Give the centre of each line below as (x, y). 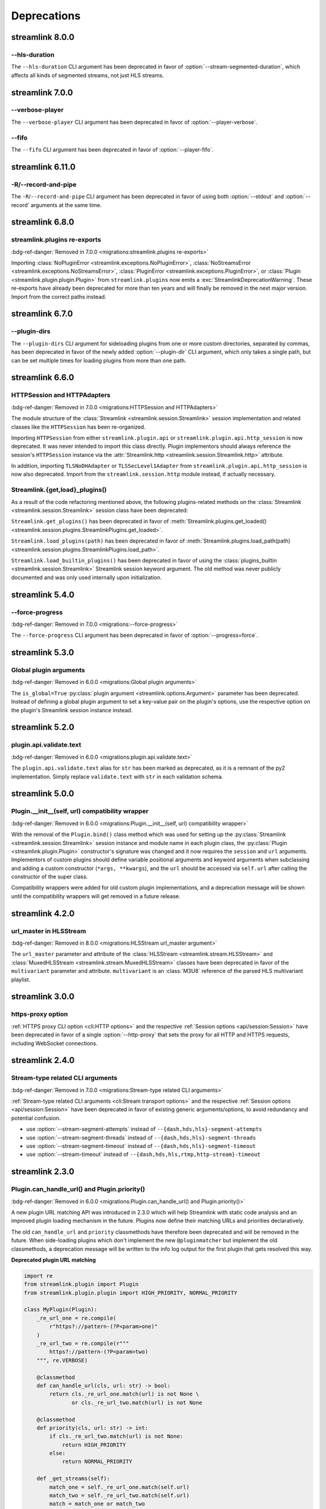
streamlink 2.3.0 (43, 1172)
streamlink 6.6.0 (43, 378)
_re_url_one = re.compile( (77, 1318)
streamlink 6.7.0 (42, 314)
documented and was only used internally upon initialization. (87, 577)
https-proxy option (40, 1014)
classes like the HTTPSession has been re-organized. (78, 427)
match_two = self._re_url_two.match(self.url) (119, 1496)
